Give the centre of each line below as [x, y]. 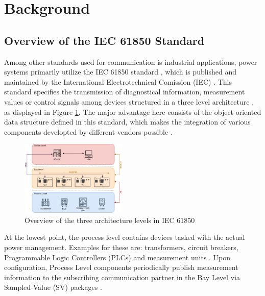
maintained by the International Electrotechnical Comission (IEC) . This [118, 81]
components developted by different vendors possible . [88, 131]
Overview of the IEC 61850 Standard [104, 40]
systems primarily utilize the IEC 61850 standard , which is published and [121, 72]
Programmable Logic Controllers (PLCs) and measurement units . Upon [117, 257]
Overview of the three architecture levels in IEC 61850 [110, 220]
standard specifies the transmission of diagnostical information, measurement [125, 92]
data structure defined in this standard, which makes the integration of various [127, 122]
